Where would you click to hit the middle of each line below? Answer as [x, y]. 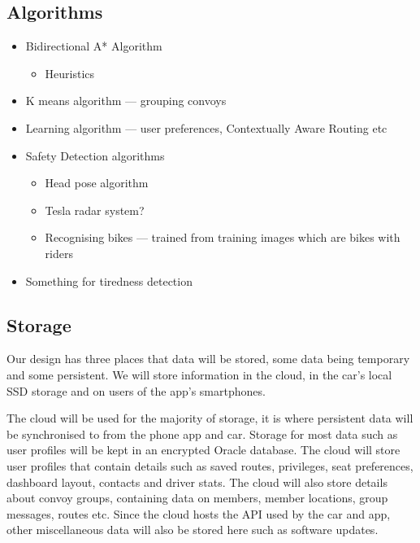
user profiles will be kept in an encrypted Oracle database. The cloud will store [204, 450]
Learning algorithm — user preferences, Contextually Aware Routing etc [206, 127]
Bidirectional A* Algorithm [94, 46]
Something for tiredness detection [109, 280]
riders [59, 253]
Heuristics [70, 73]
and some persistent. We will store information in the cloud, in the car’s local [199, 374]
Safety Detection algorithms [95, 155]
